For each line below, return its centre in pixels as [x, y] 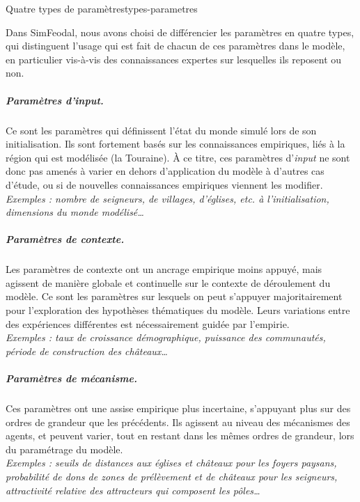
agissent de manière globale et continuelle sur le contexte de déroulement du [168, 282]
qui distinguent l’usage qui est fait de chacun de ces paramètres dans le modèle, [175, 46]
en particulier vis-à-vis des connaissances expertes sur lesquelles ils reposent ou [174, 59]
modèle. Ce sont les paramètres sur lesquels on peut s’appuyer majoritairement [174, 296]
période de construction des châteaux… [87, 351]
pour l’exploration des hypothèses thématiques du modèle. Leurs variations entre [178, 310]
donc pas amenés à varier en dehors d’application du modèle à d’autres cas [165, 171]
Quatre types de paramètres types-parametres [102, 8]
